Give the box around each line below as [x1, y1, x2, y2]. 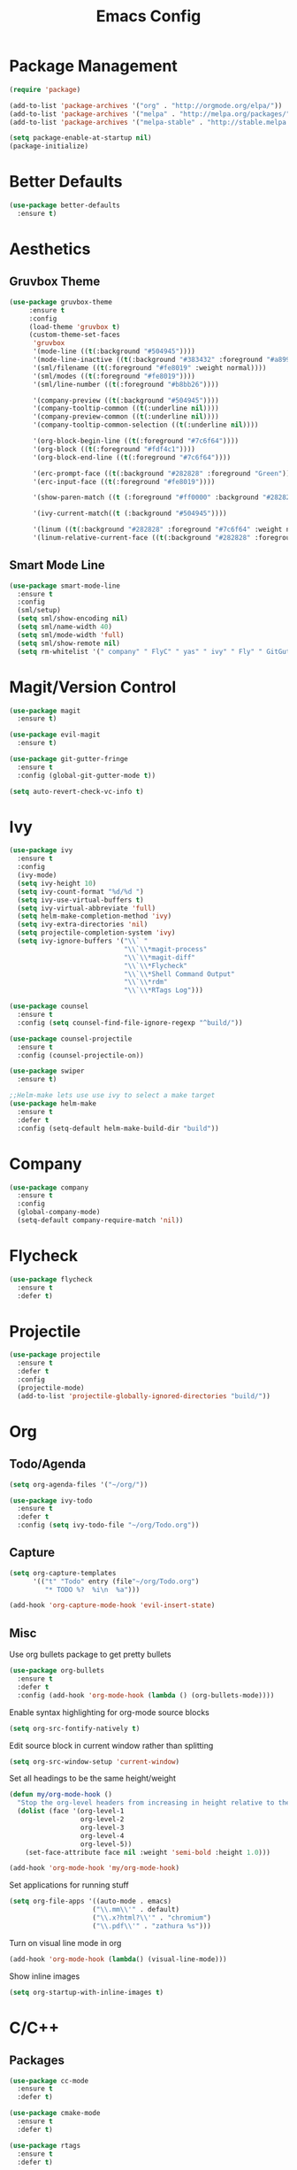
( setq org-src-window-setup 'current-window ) [9, 1757, 179, 1766]
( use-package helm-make [9, 1099, 97, 1108]
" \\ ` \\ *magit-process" [123, 944, 208, 953]
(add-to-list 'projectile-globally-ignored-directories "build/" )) [17, 1391, 271, 1400]
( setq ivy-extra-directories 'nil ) [17, 920, 148, 929]
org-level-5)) [80, 1839, 133, 1849]
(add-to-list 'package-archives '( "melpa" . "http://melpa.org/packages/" [9, 109, 291, 119]
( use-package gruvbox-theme [9, 297, 113, 306]
